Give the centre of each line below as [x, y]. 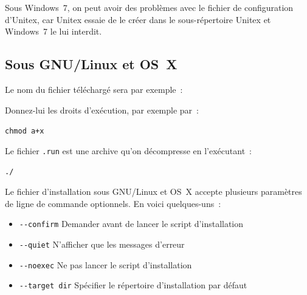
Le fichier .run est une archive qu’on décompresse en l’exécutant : [128, 150]
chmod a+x [25, 131]
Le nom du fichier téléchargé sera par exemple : [94, 89]
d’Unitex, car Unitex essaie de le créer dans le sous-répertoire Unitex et [138, 19]
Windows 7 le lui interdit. [53, 31]
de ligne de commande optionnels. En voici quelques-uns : [113, 203]
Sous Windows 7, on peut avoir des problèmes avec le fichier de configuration [149, 7]
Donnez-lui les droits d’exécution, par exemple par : [102, 110]
